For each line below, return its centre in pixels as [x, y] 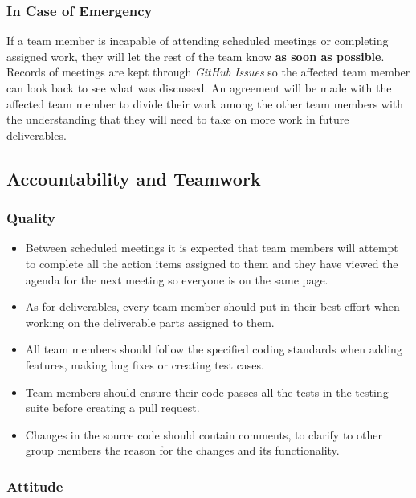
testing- [374, 392]
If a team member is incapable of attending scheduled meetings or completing [198, 41]
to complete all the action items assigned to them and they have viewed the [212, 263]
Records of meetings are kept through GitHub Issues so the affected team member [208, 72]
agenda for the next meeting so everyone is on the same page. [177, 279]
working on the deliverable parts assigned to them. [150, 322]
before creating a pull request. [126, 408]
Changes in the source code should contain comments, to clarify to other [204, 434]
